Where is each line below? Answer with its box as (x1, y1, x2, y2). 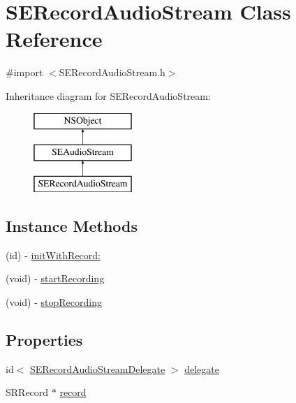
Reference (6, 24, 103, 53)
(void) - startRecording (6, 271, 105, 286)
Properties (6, 328, 83, 350)
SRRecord (6, 385, 49, 400)
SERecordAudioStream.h (59, 65, 165, 80)
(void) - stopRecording (6, 294, 102, 309)
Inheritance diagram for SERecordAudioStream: (6, 88, 211, 103)
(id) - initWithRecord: (6, 247, 101, 262)
